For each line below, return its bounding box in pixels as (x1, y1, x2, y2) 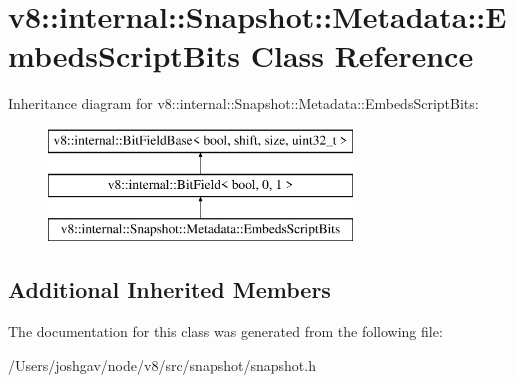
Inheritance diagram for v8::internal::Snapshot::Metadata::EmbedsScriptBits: (8, 93, 479, 114)
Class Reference (250, 35, 474, 76)
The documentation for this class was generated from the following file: (8, 321, 443, 342)
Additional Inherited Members (8, 274, 331, 305)
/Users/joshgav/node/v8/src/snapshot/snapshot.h (8, 354, 316, 375)
